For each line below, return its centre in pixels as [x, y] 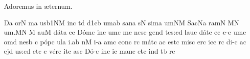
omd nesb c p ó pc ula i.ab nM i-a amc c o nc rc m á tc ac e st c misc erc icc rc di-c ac [125, 41]
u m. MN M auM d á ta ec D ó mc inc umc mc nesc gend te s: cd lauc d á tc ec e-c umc [125, 32]
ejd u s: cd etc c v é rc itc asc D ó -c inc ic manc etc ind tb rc [90, 51]
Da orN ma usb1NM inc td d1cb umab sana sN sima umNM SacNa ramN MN [122, 22]
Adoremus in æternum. [38, 6]
